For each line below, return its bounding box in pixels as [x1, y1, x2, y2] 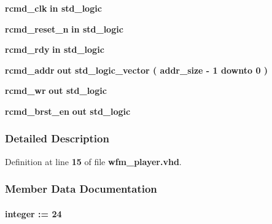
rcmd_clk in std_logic [5, 2, 102, 14]
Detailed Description [5, 131, 109, 146]
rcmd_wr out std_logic [5, 84, 107, 97]
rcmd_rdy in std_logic [5, 43, 104, 56]
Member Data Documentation [5, 181, 157, 196]
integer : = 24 [5, 207, 62, 220]
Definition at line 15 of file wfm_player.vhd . [5, 155, 182, 168]
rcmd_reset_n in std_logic [5, 22, 123, 35]
